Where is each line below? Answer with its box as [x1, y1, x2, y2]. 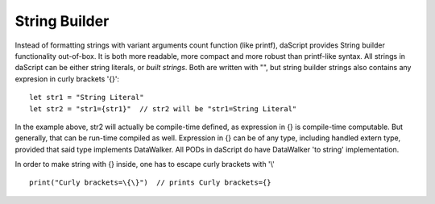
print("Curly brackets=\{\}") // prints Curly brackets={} [29, 178, 271, 187]
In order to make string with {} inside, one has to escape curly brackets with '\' [14, 160, 275, 169]
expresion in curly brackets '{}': [14, 73, 120, 84]
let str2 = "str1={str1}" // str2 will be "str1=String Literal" [29, 104, 297, 113]
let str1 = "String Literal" [29, 93, 144, 102]
